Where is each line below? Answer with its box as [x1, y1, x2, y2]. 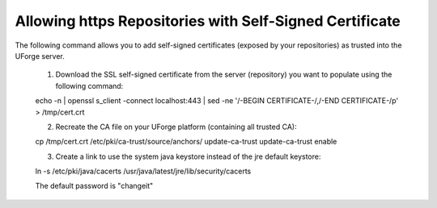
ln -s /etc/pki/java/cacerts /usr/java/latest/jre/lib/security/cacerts [35, 166, 252, 177]
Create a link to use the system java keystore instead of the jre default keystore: [55, 152, 321, 161]
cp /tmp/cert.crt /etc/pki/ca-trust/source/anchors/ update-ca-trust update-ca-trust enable [35, 137, 337, 147]
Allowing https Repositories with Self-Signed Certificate [15, 12, 401, 30]
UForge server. [15, 51, 65, 60]
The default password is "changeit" [35, 181, 154, 191]
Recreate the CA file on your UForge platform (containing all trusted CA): [55, 122, 297, 131]
